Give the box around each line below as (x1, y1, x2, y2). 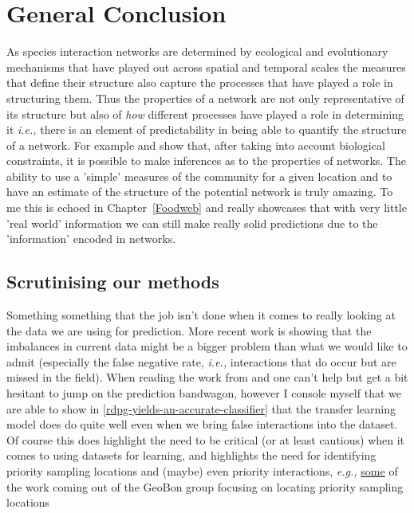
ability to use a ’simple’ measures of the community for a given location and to (6, 167, 392, 184)
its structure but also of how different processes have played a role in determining (6, 105, 404, 122)
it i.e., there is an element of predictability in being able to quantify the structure (6, 121, 407, 138)
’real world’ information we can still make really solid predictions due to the (6, 214, 378, 231)
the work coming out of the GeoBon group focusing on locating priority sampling (6, 478, 404, 495)
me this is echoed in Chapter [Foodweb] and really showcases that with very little (6, 199, 407, 216)
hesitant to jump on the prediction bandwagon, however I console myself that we (6, 385, 401, 401)
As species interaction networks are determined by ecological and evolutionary (6, 43, 388, 60)
